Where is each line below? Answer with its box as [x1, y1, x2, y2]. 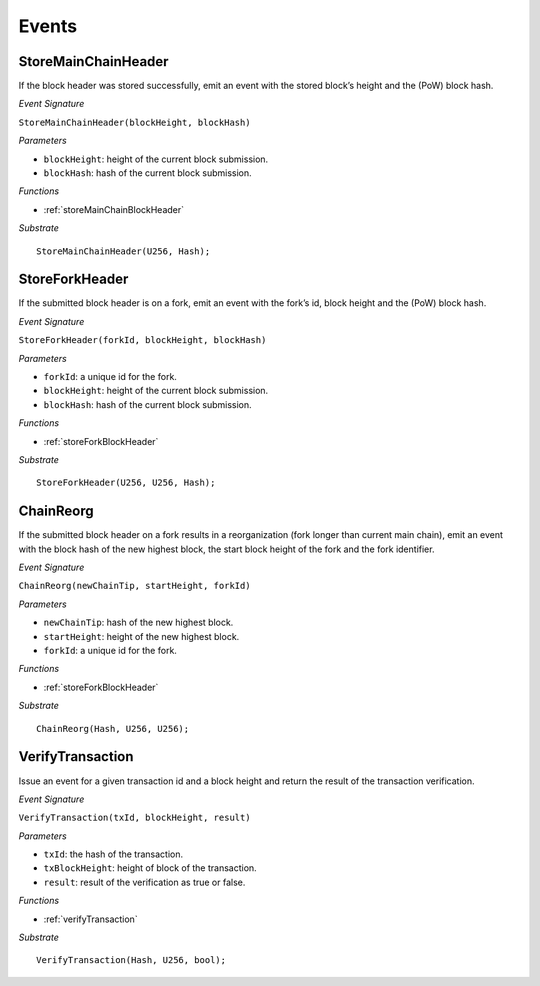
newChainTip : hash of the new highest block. [43, 616, 234, 629]
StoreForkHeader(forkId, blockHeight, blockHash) [18, 335, 267, 346]
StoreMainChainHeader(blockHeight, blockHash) [18, 116, 251, 128]
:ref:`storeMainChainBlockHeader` [43, 203, 185, 215]
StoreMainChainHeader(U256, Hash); [36, 245, 211, 257]
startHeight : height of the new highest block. [43, 630, 240, 642]
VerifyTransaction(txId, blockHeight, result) [18, 812, 251, 824]
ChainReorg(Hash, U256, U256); [36, 723, 190, 734]
